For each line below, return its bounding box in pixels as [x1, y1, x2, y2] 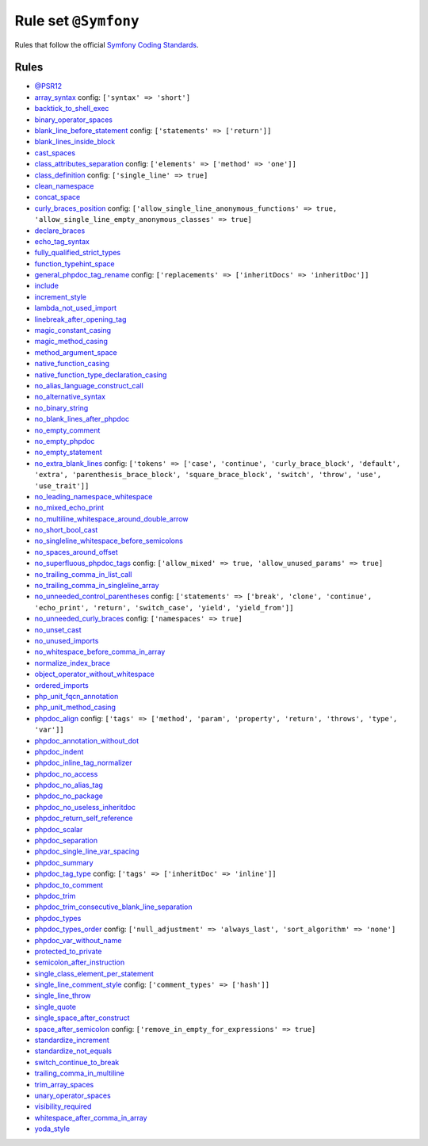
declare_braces [34, 226, 86, 235]
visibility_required [34, 1102, 92, 1111]
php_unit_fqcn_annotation [34, 691, 119, 701]
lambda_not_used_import [34, 304, 117, 313]
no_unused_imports [34, 636, 99, 645]
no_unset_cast [34, 625, 82, 634]
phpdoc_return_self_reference [34, 813, 133, 823]
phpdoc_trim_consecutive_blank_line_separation [34, 902, 193, 911]
